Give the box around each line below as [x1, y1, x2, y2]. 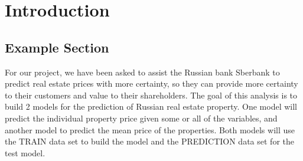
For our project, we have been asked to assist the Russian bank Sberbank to [5, 65, 280, 78]
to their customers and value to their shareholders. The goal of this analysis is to [5, 88, 298, 101]
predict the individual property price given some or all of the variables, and [5, 111, 278, 124]
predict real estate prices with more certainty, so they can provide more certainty [5, 77, 298, 90]
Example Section [5, 38, 109, 56]
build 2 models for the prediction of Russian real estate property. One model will [5, 100, 297, 113]
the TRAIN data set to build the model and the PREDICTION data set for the [5, 135, 294, 147]
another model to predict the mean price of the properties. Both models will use [5, 123, 295, 136]
